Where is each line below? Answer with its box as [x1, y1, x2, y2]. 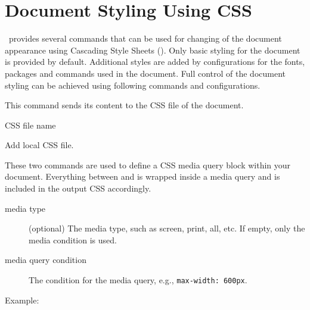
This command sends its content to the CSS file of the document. [5, 99, 244, 111]
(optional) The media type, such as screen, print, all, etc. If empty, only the [29, 222, 305, 234]
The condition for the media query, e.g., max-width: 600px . [29, 274, 247, 286]
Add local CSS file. [5, 139, 74, 151]
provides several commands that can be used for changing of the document [8, 32, 282, 45]
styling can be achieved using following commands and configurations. [5, 79, 261, 91]
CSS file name [5, 118, 56, 131]
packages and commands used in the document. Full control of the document [5, 67, 286, 79]
